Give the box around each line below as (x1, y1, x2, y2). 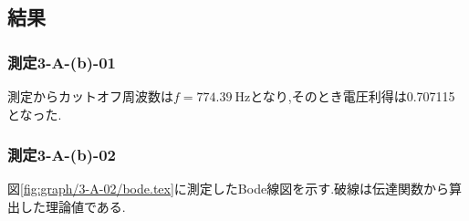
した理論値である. (19, 197, 126, 216)
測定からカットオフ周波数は (7, 87, 173, 105)
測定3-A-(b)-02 (7, 143, 117, 166)
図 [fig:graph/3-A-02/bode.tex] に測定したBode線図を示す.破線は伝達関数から (7, 179, 450, 198)
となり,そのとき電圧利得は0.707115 (250, 87, 455, 105)
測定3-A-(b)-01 (7, 50, 117, 73)
